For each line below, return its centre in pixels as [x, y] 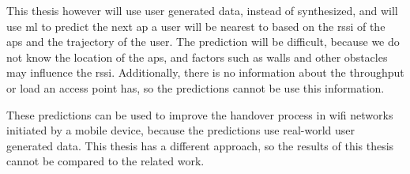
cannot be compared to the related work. [105, 161]
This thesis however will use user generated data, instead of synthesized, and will [202, 10]
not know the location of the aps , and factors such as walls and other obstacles [197, 57]
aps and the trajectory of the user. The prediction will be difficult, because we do [203, 42]
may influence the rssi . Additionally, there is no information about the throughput [205, 72]
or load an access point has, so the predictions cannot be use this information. [196, 87]
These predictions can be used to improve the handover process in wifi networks [200, 114]
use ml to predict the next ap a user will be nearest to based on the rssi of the [196, 26]
